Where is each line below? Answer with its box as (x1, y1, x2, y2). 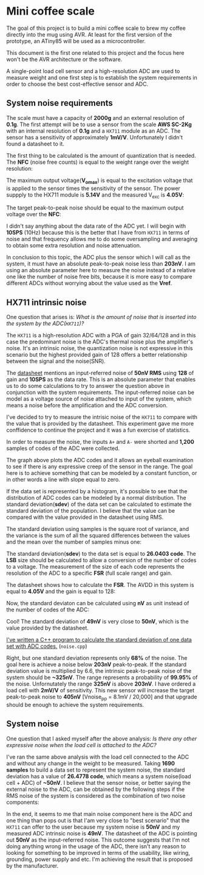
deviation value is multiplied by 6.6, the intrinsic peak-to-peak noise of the (6, 667, 192, 675)
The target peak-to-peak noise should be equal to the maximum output (6, 204, 184, 211)
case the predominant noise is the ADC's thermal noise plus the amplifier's (6, 338, 193, 345)
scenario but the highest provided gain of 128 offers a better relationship (6, 351, 188, 359)
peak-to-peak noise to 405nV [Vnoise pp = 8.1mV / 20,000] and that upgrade (6, 693, 197, 701)
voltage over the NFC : (6, 211, 62, 218)
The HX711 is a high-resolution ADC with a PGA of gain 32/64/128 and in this (6, 332, 196, 339)
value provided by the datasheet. (6, 624, 89, 631)
